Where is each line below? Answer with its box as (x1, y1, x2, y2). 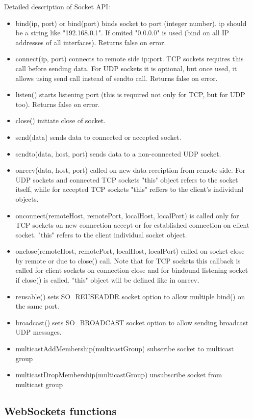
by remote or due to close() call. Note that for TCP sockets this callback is (15, 255, 241, 265)
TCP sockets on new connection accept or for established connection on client (15, 220, 250, 230)
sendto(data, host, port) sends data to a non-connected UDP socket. (15, 148, 221, 158)
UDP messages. (15, 327, 62, 337)
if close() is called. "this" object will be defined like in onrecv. (15, 275, 200, 285)
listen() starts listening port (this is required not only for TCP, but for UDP (15, 89, 245, 100)
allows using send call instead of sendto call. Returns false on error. (15, 73, 218, 83)
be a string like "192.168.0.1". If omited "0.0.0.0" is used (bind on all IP (15, 27, 229, 38)
